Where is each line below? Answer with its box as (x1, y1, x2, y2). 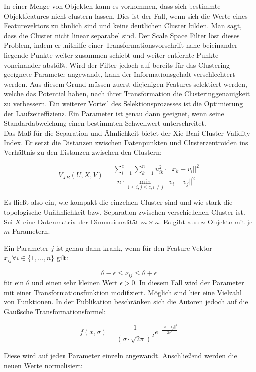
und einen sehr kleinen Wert (32, 277, 118, 288)
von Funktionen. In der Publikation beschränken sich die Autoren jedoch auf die (4, 297, 248, 307)
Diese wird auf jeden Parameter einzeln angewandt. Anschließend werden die (4, 350, 237, 361)
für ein (4, 277, 24, 288)
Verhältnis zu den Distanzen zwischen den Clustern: (4, 147, 162, 157)
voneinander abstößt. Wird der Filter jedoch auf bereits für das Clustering (4, 59, 230, 70)
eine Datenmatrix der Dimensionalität (23, 216, 139, 226)
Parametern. (12, 226, 50, 236)
